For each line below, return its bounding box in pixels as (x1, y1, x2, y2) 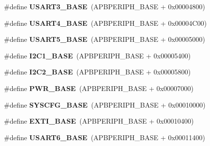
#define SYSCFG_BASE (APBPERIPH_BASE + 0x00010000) (4, 99, 206, 109)
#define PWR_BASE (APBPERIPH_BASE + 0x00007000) (4, 83, 194, 93)
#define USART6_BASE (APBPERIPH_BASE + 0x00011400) (4, 132, 206, 142)
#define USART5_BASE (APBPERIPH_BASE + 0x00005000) (4, 34, 206, 44)
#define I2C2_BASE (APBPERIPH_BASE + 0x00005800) (4, 67, 191, 77)
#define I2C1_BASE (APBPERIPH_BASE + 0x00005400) (4, 50, 191, 60)
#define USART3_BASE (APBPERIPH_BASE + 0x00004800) (4, 1, 206, 11)
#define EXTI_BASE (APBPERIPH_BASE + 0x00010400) (4, 116, 194, 126)
